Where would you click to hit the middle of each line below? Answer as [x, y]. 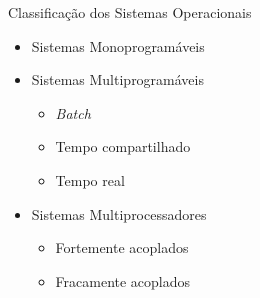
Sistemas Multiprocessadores [119, 213]
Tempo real [90, 179]
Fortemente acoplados [122, 247]
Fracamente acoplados [123, 280]
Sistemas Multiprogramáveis [117, 79]
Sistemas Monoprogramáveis [118, 45]
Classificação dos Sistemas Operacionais [130, 12]
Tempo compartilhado [123, 146]
